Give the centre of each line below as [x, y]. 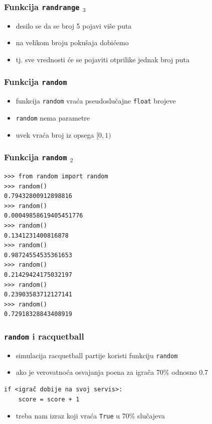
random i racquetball [44, 336]
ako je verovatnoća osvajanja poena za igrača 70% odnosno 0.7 [112, 372]
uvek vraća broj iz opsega [55, 134]
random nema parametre [53, 118]
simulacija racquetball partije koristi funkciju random [97, 355]
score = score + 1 [49, 399]
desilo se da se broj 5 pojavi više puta [74, 25]
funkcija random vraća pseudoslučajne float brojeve [96, 101]
